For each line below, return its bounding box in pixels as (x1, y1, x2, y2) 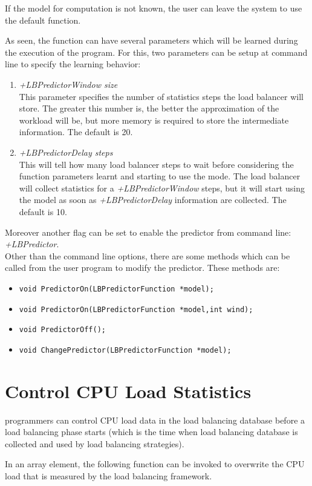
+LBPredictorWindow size (19, 78, 118, 90)
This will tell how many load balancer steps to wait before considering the (19, 158, 294, 170)
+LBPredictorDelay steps (19, 145, 113, 158)
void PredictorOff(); (19, 325, 106, 335)
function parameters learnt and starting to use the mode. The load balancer (19, 170, 301, 182)
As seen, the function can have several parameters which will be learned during (5, 34, 298, 47)
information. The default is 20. (19, 125, 133, 138)
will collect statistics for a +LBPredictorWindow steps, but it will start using (19, 181, 305, 194)
